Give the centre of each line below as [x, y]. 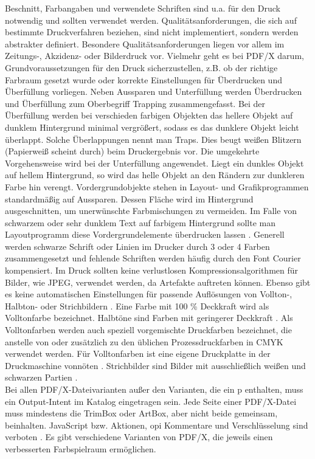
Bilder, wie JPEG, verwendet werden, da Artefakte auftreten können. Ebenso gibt [158, 282]
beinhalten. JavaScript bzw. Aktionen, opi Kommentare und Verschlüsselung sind [157, 425]
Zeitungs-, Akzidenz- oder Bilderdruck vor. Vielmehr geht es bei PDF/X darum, [154, 56]
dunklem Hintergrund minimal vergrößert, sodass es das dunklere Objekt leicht [152, 127]
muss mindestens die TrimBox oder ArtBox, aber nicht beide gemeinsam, [141, 413]
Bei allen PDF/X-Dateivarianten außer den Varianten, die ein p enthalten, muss [154, 389]
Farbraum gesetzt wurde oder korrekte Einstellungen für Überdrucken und [144, 79]
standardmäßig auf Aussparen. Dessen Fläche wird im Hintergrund [129, 198]
